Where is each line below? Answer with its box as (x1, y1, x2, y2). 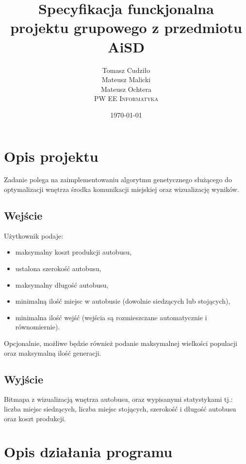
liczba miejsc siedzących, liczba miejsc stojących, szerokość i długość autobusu (4, 403, 236, 413)
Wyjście (4, 371, 44, 386)
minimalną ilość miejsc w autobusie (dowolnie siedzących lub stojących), (15, 296, 230, 306)
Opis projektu (4, 146, 98, 166)
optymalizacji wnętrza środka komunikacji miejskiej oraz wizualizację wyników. (4, 184, 239, 194)
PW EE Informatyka (94, 93, 159, 103)
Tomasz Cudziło (102, 65, 150, 75)
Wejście (4, 207, 43, 223)
